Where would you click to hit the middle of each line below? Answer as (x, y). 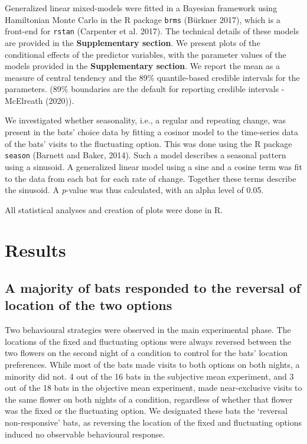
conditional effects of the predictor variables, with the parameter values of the (146, 54)
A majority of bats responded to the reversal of (153, 288)
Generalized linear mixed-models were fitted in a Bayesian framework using (141, 8)
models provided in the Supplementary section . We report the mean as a (143, 66)
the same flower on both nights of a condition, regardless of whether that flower (149, 399)
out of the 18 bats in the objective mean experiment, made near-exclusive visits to (153, 388)
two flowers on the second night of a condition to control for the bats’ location (146, 353)
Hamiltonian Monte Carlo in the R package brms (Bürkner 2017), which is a (143, 19)
